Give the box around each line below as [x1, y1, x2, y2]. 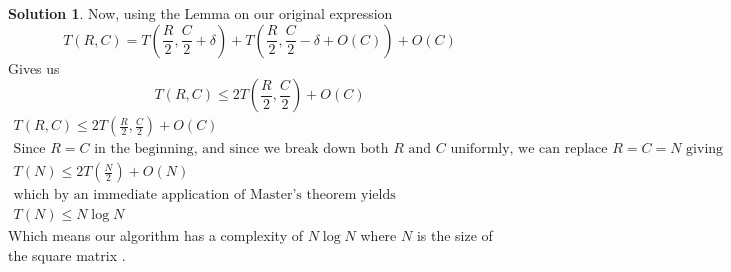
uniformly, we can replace [450, 142, 608, 157]
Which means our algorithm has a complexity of [8, 225, 304, 246]
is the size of [416, 225, 493, 246]
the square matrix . [8, 244, 126, 265]
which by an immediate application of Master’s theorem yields [13, 188, 396, 203]
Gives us [8, 57, 60, 78]
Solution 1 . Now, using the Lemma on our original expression [8, 3, 393, 23]
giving [686, 142, 724, 157]
